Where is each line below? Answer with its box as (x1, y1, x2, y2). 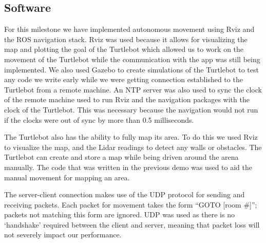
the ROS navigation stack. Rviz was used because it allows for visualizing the (4, 33, 248, 44)
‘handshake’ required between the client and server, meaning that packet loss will (4, 219, 260, 230)
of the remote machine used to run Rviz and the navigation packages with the (4, 94, 250, 105)
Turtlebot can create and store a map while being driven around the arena (4, 152, 239, 162)
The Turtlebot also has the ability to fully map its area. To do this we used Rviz (4, 132, 258, 142)
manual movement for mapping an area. (4, 172, 130, 182)
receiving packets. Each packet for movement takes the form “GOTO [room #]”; (4, 199, 257, 210)
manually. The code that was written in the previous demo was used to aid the (4, 161, 252, 172)
